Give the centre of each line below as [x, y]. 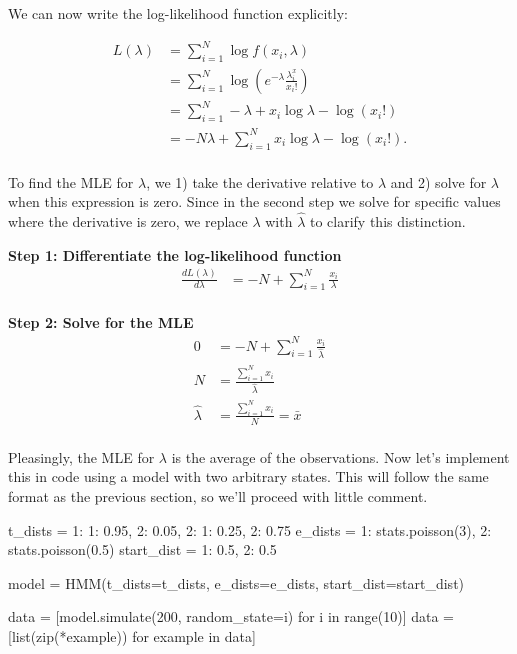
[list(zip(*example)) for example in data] [132, 636]
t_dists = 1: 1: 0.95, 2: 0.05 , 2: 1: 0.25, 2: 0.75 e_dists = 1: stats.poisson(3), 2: [250, 529]
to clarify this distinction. [387, 221]
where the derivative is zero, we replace [128, 221]
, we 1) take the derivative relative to [260, 181]
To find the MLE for [71, 181]
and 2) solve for [438, 181]
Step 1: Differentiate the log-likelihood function [175, 254]
